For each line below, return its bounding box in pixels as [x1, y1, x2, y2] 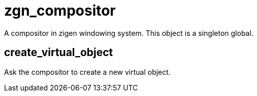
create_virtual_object [4, 46, 113, 59]
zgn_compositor [4, 2, 116, 19]
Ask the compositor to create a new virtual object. [4, 67, 171, 76]
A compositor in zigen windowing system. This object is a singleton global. [4, 28, 253, 37]
